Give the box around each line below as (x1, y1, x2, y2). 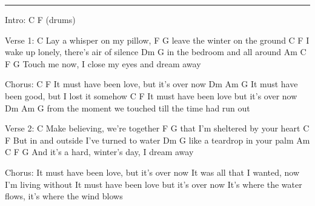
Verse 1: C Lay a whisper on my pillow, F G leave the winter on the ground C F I (5, 33, 310, 46)
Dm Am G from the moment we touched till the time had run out (5, 101, 250, 114)
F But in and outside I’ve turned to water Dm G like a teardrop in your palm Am (5, 133, 310, 146)
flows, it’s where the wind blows (5, 190, 123, 202)
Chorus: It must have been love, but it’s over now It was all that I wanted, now (5, 165, 300, 178)
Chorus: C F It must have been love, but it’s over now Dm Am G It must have (5, 78, 298, 90)
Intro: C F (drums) (5, 13, 76, 25)
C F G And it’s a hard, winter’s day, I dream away (5, 145, 194, 158)
